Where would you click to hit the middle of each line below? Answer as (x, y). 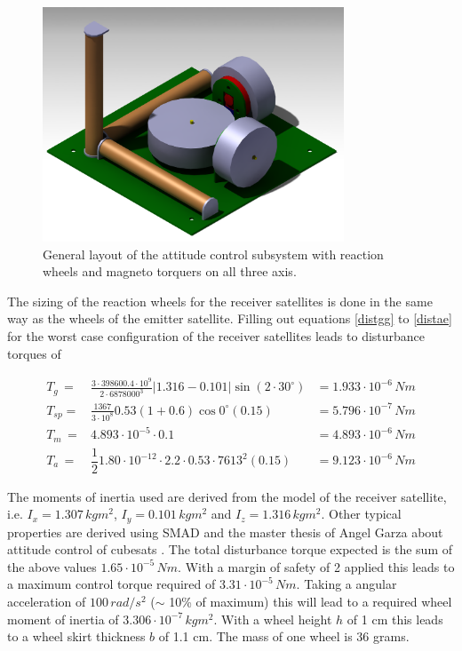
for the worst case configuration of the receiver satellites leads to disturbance (216, 335)
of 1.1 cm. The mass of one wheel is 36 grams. (284, 636)
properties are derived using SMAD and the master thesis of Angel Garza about (225, 532)
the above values (52, 566)
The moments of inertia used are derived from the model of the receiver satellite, (227, 496)
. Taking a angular (346, 584)
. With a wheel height (273, 619)
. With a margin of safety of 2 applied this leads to (316, 566)
